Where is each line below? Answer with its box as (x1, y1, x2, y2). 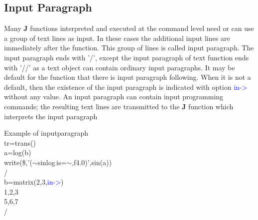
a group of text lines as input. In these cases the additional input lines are (4, 32, 230, 43)
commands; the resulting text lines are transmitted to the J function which (4, 101, 234, 111)
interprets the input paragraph (4, 111, 98, 121)
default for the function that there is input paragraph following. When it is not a (4, 72, 251, 82)
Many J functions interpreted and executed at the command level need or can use (4, 23, 254, 33)
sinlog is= (37, 157, 67, 167)
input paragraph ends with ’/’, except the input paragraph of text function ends (4, 52, 249, 62)
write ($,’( (4, 157, 32, 167)
